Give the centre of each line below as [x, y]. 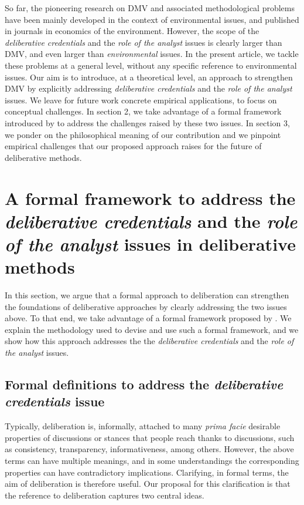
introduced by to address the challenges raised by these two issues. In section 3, [147, 122]
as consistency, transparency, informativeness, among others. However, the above [149, 449]
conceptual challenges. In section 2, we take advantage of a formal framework [143, 111]
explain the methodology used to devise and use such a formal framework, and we [152, 329]
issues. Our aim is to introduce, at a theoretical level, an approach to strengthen [149, 77]
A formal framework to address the [150, 198]
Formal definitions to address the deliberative [144, 384]
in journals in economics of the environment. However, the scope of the [132, 31]
